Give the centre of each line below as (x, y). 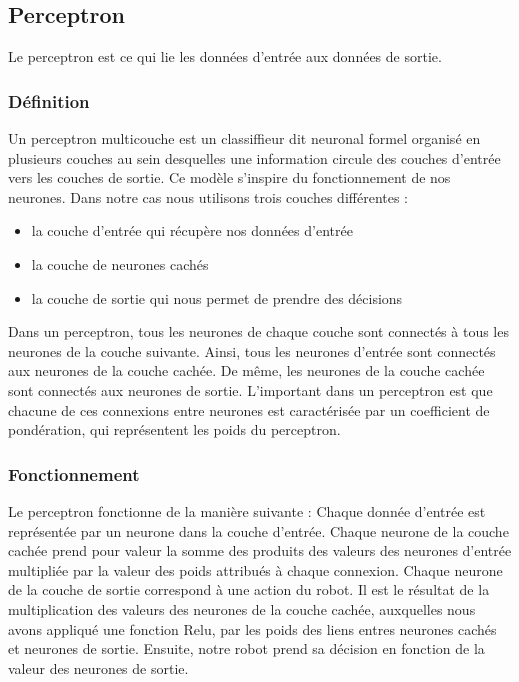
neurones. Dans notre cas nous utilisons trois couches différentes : (208, 196)
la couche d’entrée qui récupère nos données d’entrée (192, 230)
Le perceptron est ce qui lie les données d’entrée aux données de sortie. (225, 56)
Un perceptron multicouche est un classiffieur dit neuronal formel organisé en (244, 138)
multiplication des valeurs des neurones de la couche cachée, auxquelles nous (242, 608)
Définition (49, 100)
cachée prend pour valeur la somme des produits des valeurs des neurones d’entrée (260, 550)
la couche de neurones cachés (120, 263)
